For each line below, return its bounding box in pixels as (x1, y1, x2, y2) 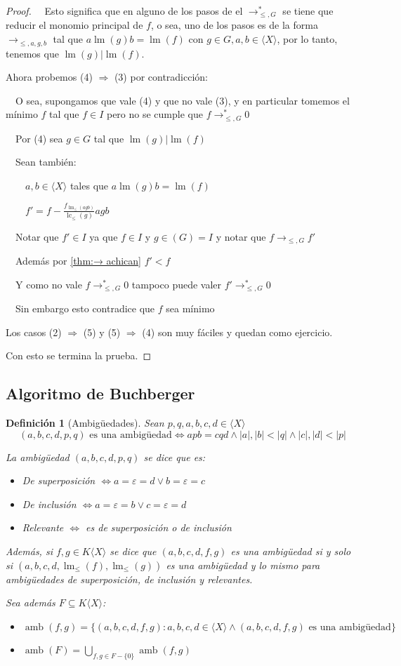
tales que (70, 178, 109, 192)
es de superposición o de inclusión (86, 520, 232, 535)
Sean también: (15, 154, 77, 169)
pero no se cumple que (106, 107, 203, 121)
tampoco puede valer (131, 277, 222, 291)
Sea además (6, 595, 55, 610)
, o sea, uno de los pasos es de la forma (150, 18, 318, 32)
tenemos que (6, 46, 59, 60)
